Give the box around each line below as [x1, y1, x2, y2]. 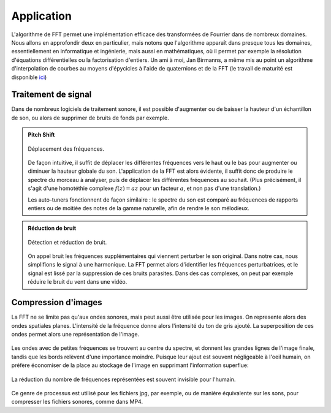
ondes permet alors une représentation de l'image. [11, 330, 140, 338]
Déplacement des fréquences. [28, 145, 104, 153]
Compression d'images [11, 297, 102, 308]
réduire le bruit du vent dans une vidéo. [28, 278, 127, 286]
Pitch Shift [28, 131, 55, 138]
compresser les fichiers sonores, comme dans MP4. [11, 398, 143, 406]
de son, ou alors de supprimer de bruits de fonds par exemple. [11, 114, 169, 121]
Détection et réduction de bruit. [28, 238, 107, 246]
